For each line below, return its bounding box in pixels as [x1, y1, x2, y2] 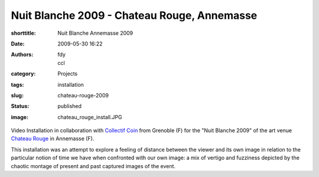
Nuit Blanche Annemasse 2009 [57, 29, 134, 37]
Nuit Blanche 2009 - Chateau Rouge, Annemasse [11, 9, 258, 22]
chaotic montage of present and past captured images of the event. [11, 162, 176, 169]
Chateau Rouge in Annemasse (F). [11, 135, 95, 142]
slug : [11, 91, 24, 99]
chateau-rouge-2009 [57, 91, 109, 99]
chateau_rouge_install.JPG [57, 113, 122, 120]
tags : [11, 81, 24, 88]
